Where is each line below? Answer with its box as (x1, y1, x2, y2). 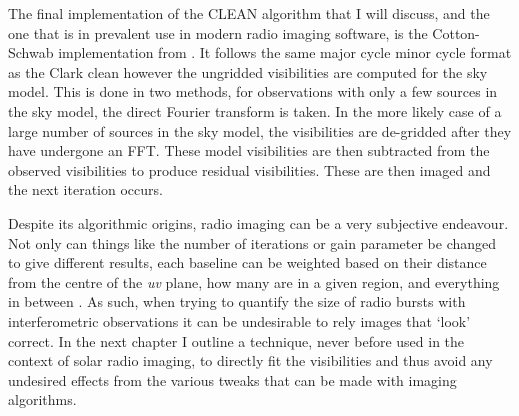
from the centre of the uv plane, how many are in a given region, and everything (8, 271, 500, 292)
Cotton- (432, 22, 480, 43)
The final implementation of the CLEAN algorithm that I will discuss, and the (8, 3, 490, 23)
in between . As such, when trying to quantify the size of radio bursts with (8, 291, 466, 312)
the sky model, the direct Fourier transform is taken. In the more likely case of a (8, 100, 502, 121)
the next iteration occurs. (8, 179, 163, 200)
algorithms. (8, 389, 77, 410)
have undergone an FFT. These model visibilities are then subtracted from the (8, 140, 490, 161)
